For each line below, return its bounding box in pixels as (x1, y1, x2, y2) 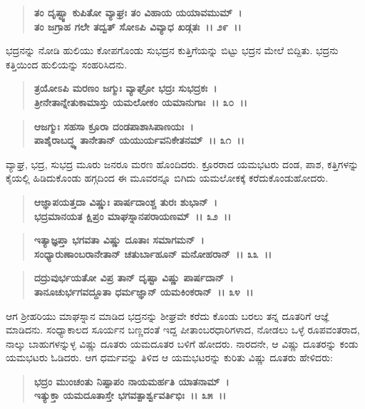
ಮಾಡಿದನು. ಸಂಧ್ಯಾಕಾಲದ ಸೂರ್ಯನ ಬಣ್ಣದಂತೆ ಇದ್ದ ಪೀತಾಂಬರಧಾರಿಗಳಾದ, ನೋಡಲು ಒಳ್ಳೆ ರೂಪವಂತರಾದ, (6, 322, 360, 337)
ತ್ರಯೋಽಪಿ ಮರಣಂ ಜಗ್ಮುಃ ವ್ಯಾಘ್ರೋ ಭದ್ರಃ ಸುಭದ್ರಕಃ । (34, 81, 217, 95)
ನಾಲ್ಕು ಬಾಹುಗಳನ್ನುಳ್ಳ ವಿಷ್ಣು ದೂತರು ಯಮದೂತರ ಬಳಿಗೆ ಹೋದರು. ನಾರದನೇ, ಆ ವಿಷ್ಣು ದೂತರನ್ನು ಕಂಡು (6, 336, 359, 351)
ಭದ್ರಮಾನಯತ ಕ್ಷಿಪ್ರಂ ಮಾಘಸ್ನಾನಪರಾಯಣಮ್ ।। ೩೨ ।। (34, 208, 232, 223)
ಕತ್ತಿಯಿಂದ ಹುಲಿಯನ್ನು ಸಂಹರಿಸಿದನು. (6, 56, 128, 71)
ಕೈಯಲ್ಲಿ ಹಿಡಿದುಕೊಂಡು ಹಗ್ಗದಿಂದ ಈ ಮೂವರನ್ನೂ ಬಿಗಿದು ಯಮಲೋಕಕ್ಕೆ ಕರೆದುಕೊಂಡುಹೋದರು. (6, 170, 329, 185)
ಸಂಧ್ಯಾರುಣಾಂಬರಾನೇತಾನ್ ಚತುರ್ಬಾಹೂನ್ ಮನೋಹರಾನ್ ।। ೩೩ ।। (34, 246, 272, 261)
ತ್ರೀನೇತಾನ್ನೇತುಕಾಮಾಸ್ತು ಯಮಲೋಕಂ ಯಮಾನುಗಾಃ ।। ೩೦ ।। (34, 94, 247, 109)
